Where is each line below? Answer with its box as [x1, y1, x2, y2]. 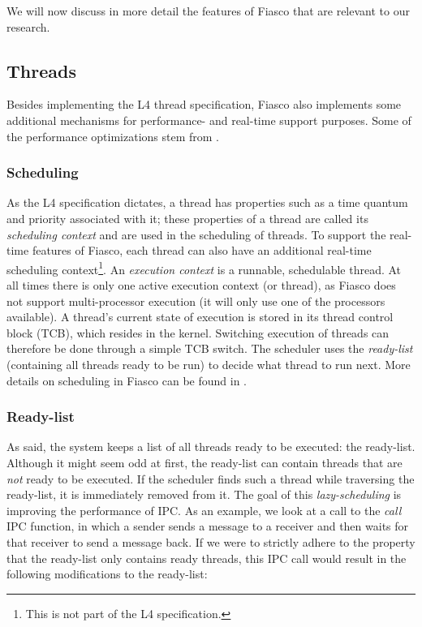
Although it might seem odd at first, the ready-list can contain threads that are [6, 453, 403, 470]
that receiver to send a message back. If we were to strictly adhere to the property [6, 533, 416, 550]
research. [6, 18, 50, 35]
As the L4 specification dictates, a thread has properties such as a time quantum [6, 194, 408, 211]
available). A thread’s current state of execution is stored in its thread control [6, 308, 394, 325]
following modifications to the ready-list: [6, 565, 208, 582]
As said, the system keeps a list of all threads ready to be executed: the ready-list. [6, 438, 416, 455]
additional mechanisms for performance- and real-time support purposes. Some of [6, 111, 411, 128]
